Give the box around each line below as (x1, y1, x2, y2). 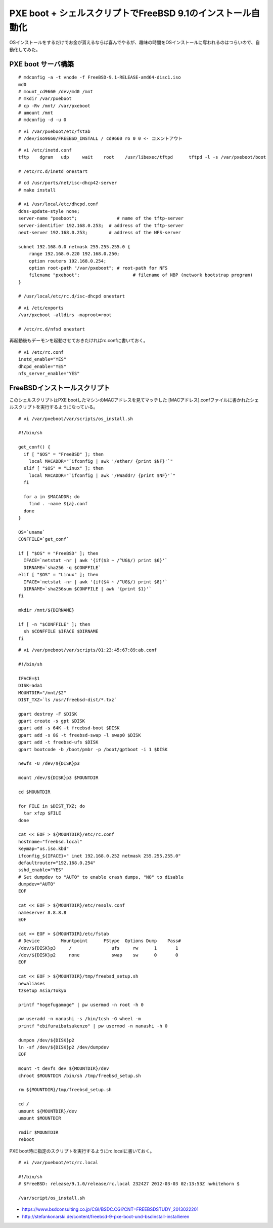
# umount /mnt (18, 110, 53, 116)
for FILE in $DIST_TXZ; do (18, 803, 85, 809)
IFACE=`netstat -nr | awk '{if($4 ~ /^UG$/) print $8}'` (23, 579, 168, 585)
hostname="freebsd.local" (18, 839, 83, 844)
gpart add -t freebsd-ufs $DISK (18, 739, 99, 745)
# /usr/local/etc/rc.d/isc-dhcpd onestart (18, 293, 125, 299)
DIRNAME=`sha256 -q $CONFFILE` (23, 565, 101, 570)
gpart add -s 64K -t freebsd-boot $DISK (18, 725, 120, 731)
